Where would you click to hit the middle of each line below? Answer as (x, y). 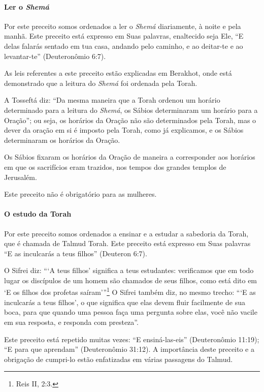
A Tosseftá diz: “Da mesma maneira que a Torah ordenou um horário (112, 100)
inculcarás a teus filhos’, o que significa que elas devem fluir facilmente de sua (125, 302)
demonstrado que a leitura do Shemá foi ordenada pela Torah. (101, 83)
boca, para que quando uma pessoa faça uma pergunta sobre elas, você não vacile (131, 312)
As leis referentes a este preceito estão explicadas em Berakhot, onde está (118, 73)
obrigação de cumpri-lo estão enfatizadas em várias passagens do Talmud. (119, 359)
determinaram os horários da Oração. (62, 140)
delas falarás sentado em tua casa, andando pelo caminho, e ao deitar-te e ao (124, 46)
